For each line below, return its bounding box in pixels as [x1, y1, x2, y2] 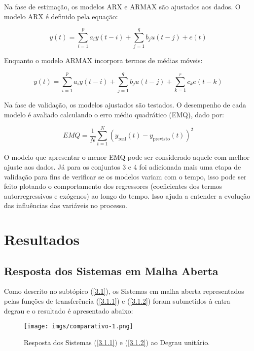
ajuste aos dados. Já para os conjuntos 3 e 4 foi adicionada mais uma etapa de [4, 161, 241, 172]
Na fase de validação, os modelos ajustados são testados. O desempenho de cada [4, 100, 247, 110]
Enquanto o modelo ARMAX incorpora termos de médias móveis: [4, 55, 203, 66]
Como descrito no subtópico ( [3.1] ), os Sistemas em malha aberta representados [4, 286, 244, 296]
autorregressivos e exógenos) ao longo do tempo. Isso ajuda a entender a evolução [4, 190, 251, 201]
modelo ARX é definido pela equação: [4, 11, 118, 21]
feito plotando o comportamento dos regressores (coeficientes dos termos [4, 181, 222, 191]
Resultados [4, 229, 80, 249]
